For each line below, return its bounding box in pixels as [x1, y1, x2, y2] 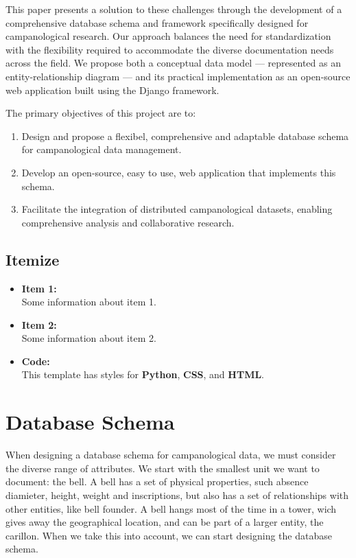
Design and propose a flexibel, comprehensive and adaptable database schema [21, 128, 349, 143]
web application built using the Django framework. [5, 82, 219, 97]
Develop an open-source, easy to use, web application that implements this [21, 165, 336, 179]
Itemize [5, 248, 60, 270]
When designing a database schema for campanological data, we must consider [5, 447, 336, 462]
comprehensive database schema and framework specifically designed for [5, 15, 309, 30]
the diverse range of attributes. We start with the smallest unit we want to [5, 461, 320, 475]
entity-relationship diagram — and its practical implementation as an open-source [5, 69, 351, 83]
